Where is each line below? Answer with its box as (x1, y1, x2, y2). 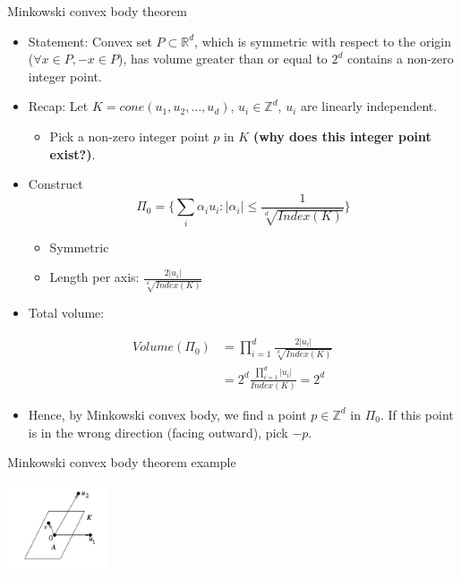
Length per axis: (49, 268, 140, 286)
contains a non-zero (347, 49, 454, 68)
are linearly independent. (300, 97, 438, 115)
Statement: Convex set (28, 31, 152, 50)
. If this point (380, 404, 454, 423)
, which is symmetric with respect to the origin (194, 31, 452, 50)
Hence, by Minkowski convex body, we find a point (28, 404, 307, 423)
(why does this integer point (252, 126, 431, 145)
